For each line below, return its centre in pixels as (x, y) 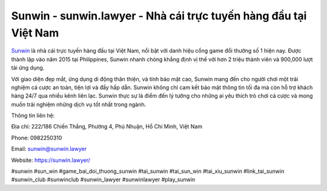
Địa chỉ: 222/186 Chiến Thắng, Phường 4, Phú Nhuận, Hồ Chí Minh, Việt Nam (107, 127)
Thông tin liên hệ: (33, 116)
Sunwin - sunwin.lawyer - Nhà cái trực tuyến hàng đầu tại (159, 16)
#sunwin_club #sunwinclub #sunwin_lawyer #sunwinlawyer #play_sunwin (103, 179)
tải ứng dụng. (28, 68)
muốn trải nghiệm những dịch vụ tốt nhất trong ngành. (79, 104)
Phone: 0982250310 (37, 138)
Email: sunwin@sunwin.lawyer (49, 149)
